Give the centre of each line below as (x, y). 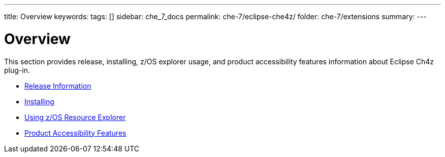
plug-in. (17, 70)
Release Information (58, 86)
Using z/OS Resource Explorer (75, 117)
